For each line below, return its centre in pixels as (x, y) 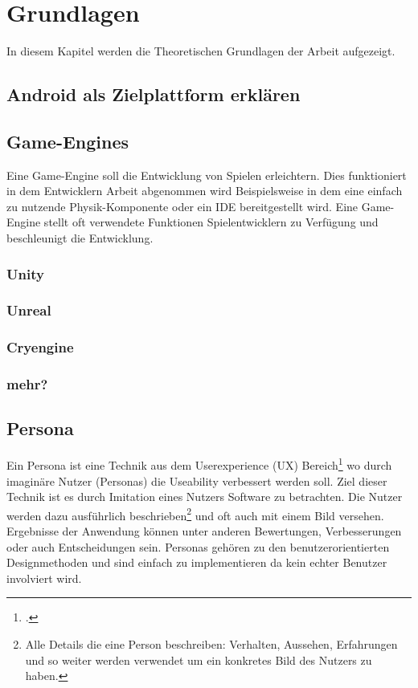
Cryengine (40, 347)
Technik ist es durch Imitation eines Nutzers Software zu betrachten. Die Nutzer (205, 497)
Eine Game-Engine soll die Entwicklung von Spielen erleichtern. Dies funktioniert (207, 175)
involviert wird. (44, 578)
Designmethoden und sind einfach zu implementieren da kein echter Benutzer (197, 562)
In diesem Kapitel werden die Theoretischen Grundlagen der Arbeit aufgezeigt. (201, 51)
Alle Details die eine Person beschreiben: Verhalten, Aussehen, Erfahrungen (211, 643)
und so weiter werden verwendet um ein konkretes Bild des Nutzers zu (199, 660)
